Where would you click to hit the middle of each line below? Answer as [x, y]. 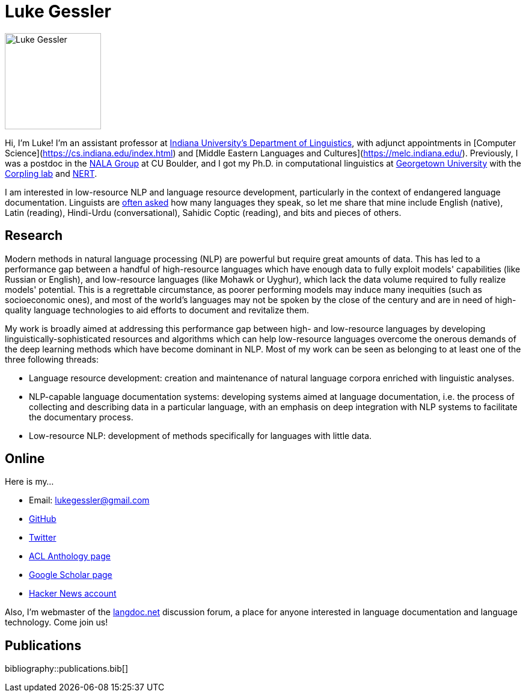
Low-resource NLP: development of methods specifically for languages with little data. [200, 435]
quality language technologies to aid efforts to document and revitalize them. [157, 310]
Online [25, 459]
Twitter [43, 538]
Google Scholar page [71, 575]
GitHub [43, 519]
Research [34, 236]
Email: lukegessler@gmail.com [89, 500]
